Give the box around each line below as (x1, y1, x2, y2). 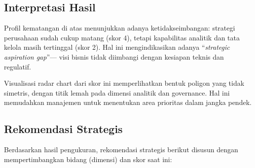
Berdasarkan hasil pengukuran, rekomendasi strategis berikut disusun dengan (4, 144, 238, 155)
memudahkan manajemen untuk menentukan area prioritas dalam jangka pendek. (4, 97, 252, 107)
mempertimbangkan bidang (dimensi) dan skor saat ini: (4, 154, 172, 164)
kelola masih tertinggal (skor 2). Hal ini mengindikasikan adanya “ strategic (4, 42, 230, 52)
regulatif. (4, 61, 31, 71)
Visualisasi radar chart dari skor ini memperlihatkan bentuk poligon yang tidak (4, 78, 245, 88)
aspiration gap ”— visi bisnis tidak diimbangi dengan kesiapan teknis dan (4, 51, 224, 62)
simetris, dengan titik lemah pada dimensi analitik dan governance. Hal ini (4, 87, 230, 98)
